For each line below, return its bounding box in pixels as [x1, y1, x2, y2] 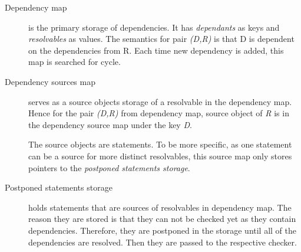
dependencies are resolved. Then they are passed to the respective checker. [28, 235, 297, 248]
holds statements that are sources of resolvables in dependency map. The [28, 201, 292, 213]
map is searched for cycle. [28, 55, 121, 68]
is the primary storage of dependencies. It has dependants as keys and [28, 21, 280, 33]
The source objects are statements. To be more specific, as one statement [28, 138, 292, 150]
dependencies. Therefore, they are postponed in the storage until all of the [28, 224, 297, 236]
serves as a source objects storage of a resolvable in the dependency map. [28, 95, 292, 107]
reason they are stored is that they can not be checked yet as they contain [28, 212, 296, 225]
